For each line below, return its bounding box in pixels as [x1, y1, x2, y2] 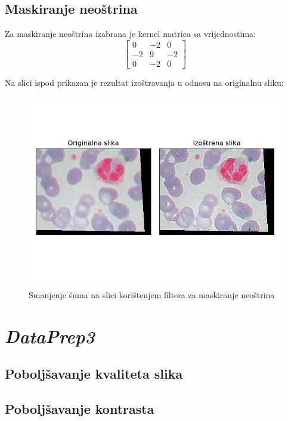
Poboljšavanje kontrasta [5, 400, 154, 418]
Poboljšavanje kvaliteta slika [5, 364, 183, 383]
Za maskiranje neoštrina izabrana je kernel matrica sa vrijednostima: [5, 27, 256, 40]
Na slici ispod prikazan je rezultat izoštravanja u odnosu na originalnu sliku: [5, 76, 284, 88]
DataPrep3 [5, 323, 95, 348]
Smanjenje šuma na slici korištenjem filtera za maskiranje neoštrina [29, 289, 275, 301]
